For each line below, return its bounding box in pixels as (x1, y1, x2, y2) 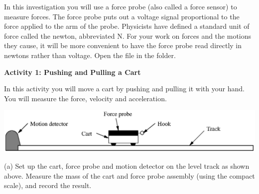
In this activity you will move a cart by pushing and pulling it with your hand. (4, 83, 245, 94)
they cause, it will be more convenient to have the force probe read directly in (4, 40, 242, 51)
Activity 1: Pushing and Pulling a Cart (4, 66, 141, 77)
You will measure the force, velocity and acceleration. (4, 93, 167, 103)
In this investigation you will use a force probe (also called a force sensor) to (4, 1, 237, 11)
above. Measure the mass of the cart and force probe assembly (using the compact (4, 170, 255, 181)
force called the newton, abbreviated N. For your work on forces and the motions (4, 30, 252, 41)
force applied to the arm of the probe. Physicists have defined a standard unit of (4, 21, 250, 31)
